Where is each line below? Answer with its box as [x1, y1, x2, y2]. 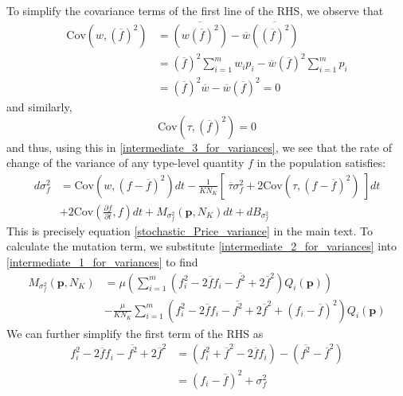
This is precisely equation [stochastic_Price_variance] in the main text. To [6, 222, 373, 239]
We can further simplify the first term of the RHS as [6, 324, 264, 341]
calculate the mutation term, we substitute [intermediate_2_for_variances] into [6, 238, 397, 254]
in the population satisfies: [256, 154, 386, 171]
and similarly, [6, 98, 72, 115]
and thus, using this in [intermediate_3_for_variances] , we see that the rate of [6, 138, 392, 155]
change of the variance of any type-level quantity [6, 154, 245, 171]
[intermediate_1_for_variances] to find [6, 253, 198, 270]
